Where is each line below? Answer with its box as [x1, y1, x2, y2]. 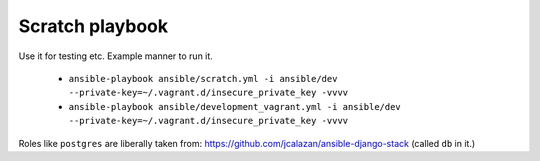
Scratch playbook [18, 15, 169, 37]
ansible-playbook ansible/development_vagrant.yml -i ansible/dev [68, 101, 402, 112]
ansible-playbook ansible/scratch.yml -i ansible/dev [68, 73, 338, 84]
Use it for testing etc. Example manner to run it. [18, 50, 214, 62]
